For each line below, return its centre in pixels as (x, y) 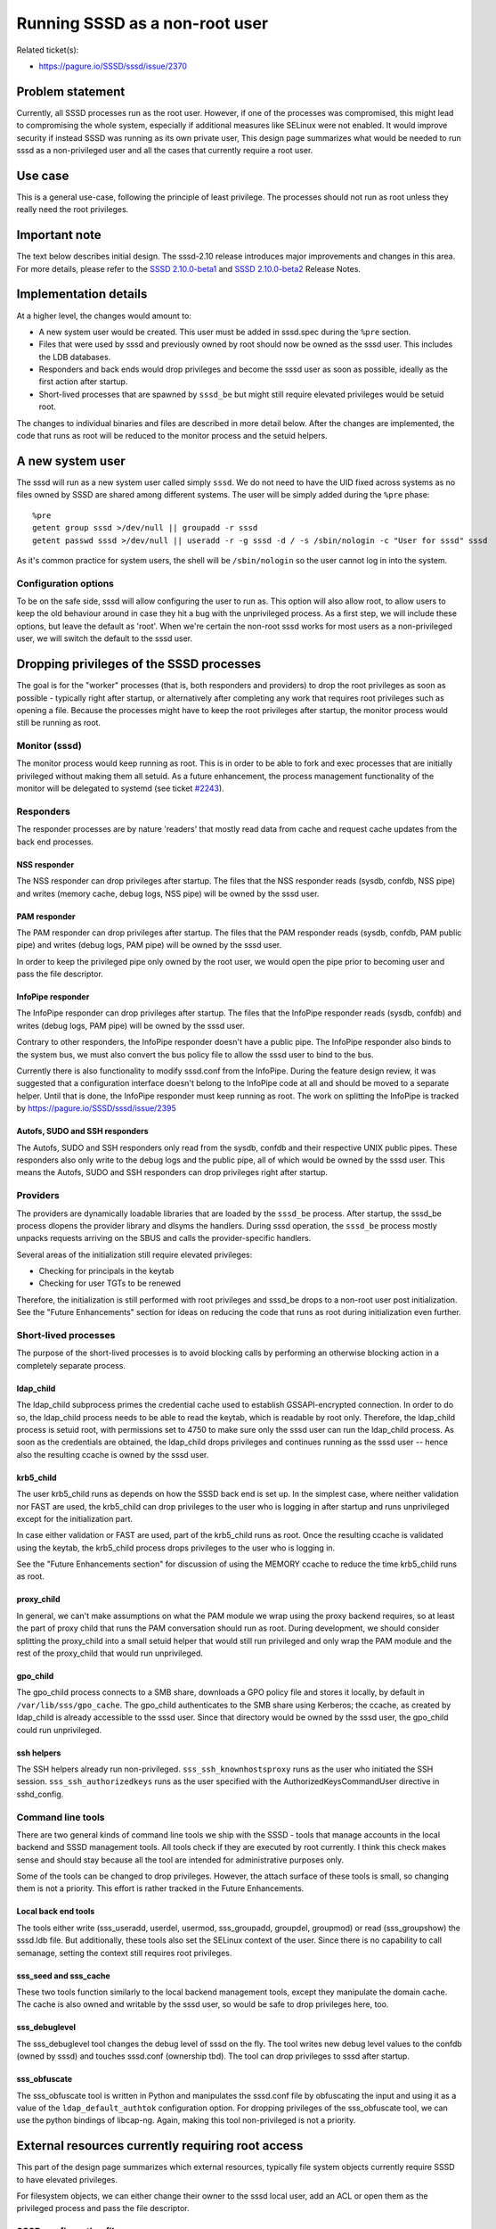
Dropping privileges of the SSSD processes (139, 664)
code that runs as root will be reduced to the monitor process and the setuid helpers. (172, 436)
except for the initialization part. (75, 1518)
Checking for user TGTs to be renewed (110, 1283)
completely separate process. (71, 1365)
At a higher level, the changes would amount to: (104, 316)
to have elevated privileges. (67, 2179)
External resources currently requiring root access (160, 2146)
